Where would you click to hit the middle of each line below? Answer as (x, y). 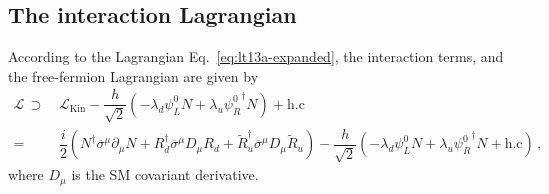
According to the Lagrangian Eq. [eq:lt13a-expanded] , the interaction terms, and (256, 56)
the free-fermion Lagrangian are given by (133, 75)
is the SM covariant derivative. (165, 174)
